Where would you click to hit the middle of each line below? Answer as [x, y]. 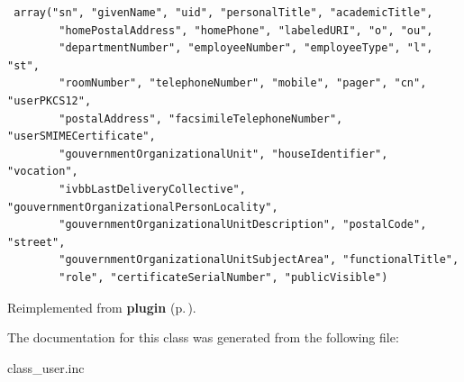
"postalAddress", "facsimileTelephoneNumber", [201, 118]
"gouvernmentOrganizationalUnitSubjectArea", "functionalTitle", [259, 260]
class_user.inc [46, 367]
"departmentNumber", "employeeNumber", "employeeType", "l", [246, 48]
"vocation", [43, 172]
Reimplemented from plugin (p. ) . [102, 307]
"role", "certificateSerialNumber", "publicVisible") [223, 277]
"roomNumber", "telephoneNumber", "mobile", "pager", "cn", [243, 83]
